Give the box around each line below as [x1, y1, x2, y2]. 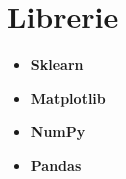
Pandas [30, 154, 82, 175]
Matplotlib [30, 87, 106, 108]
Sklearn [30, 54, 84, 75]
